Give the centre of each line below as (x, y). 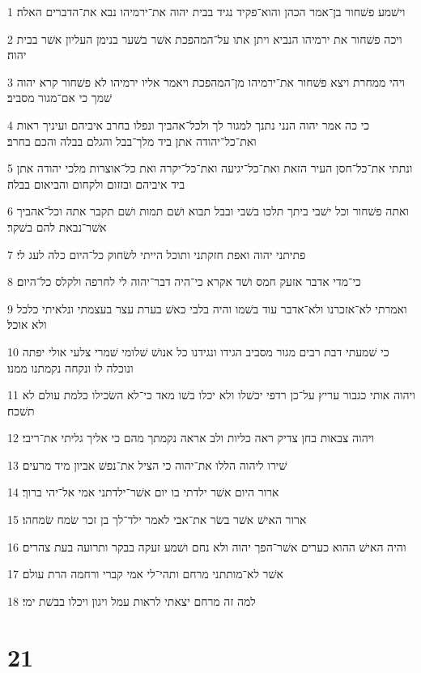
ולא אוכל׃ (27, 324)
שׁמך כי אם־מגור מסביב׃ (60, 98)
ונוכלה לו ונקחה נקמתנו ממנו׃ (70, 367)
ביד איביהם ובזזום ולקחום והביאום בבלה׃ (96, 183)
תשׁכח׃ (21, 410)
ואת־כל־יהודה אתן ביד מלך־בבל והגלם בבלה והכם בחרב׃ (132, 141)
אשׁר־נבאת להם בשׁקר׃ (57, 226)
